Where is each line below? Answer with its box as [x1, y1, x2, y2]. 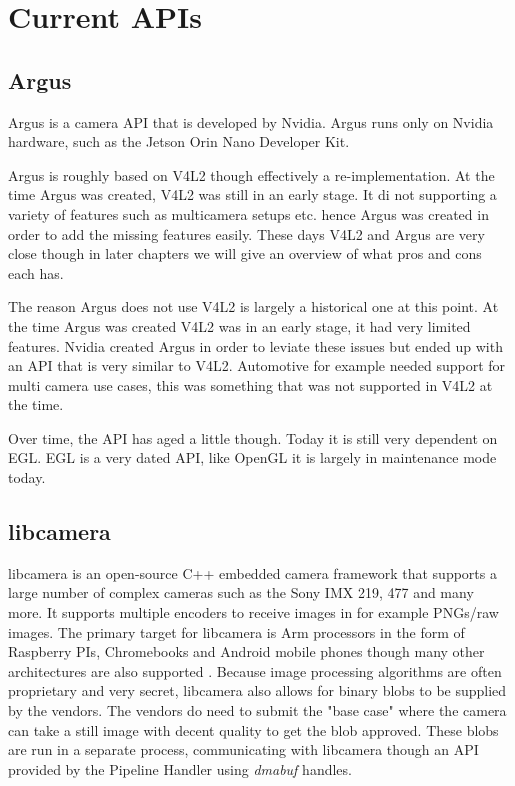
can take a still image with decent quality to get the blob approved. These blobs [8, 719, 499, 740]
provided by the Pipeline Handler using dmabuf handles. [8, 758, 352, 779]
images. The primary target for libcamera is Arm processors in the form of [8, 621, 465, 642]
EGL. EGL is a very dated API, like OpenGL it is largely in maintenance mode [8, 447, 497, 468]
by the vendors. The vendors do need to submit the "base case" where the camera [8, 700, 507, 721]
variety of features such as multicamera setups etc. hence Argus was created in [8, 203, 489, 224]
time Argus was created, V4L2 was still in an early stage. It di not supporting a [8, 184, 497, 205]
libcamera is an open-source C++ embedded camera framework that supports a [8, 562, 497, 583]
